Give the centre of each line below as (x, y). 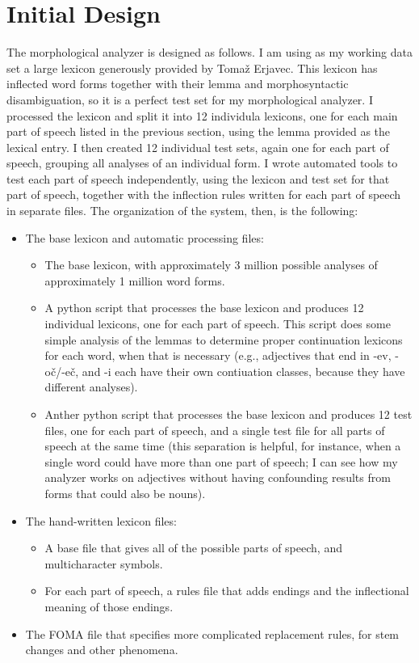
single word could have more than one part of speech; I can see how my (221, 461)
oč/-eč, (62, 371)
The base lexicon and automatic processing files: (145, 237)
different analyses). (91, 387)
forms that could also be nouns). (125, 493)
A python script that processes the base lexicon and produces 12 (204, 308)
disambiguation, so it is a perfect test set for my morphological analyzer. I (190, 99)
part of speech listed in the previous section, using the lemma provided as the (199, 131)
